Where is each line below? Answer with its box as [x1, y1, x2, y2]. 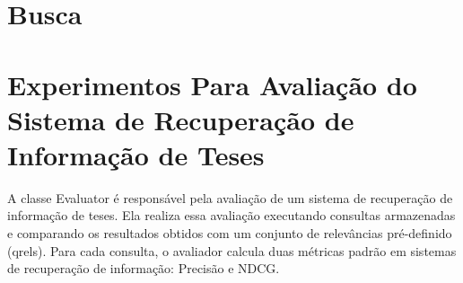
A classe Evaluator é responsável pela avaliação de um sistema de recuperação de [7, 188, 453, 207]
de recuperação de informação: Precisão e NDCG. [7, 259, 280, 278]
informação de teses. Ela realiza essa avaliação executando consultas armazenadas [7, 206, 456, 225]
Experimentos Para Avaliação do [7, 66, 417, 102]
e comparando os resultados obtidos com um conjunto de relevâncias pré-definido [7, 224, 452, 243]
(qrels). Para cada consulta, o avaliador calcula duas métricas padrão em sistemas [7, 241, 457, 260]
